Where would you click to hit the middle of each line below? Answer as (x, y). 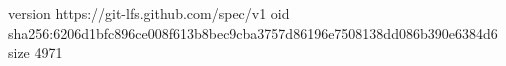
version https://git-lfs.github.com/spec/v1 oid (149, 13)
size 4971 (35, 52)
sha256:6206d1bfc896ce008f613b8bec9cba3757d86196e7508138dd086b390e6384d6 (253, 32)
